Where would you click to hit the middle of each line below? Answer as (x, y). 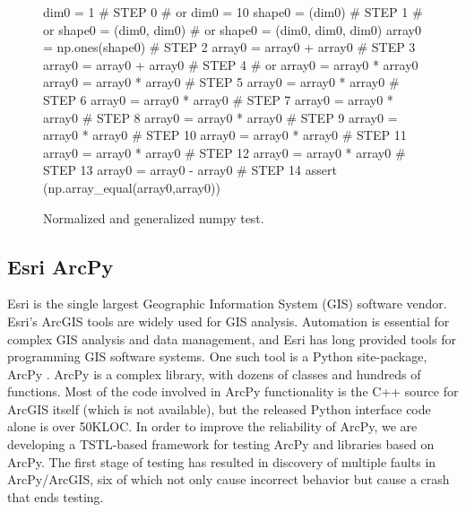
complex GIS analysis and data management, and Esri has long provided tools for (232, 338)
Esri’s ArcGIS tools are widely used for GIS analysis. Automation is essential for (229, 321)
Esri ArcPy (60, 266)
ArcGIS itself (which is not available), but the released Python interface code (219, 408)
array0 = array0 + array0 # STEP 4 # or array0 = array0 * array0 (231, 64)
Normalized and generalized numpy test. (154, 217)
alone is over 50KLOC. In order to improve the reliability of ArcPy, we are (212, 426)
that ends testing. (56, 496)
